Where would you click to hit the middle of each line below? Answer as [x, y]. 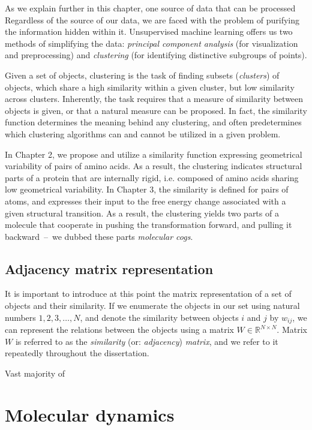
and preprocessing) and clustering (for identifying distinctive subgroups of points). [156, 55]
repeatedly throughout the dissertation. [77, 353]
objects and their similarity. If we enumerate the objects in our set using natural [152, 306]
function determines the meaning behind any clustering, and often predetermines [153, 122]
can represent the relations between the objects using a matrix [119, 330]
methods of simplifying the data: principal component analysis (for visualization [151, 43]
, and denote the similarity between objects [159, 317]
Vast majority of [35, 373]
